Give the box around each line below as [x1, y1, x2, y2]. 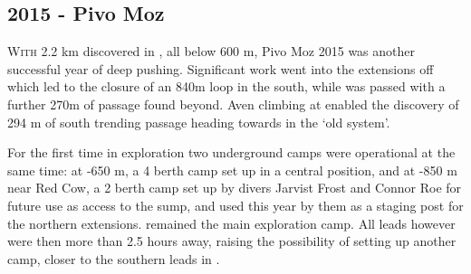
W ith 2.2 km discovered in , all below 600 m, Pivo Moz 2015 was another [7, 42, 416, 61]
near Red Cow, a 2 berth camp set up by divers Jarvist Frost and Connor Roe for [7, 178, 462, 197]
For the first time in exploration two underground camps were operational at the [7, 143, 456, 162]
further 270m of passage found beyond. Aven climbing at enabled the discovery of [7, 94, 459, 113]
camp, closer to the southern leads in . [7, 249, 220, 268]
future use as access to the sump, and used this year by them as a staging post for [7, 195, 464, 214]
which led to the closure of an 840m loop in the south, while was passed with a [7, 77, 446, 96]
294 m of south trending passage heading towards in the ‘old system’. [7, 112, 390, 131]
